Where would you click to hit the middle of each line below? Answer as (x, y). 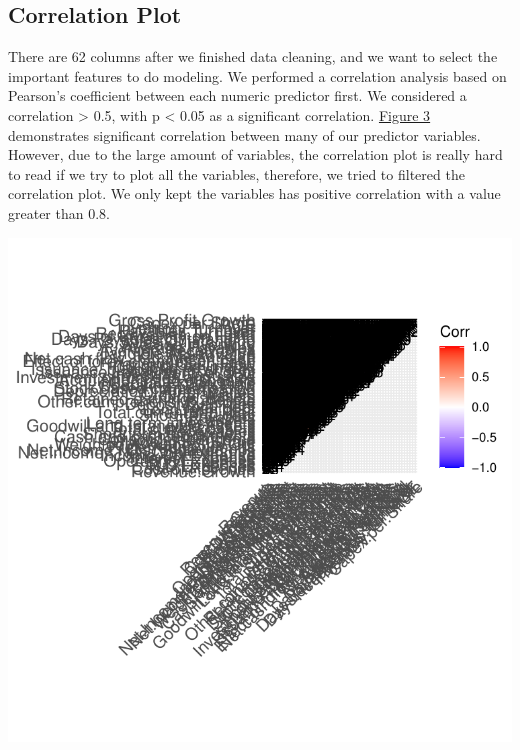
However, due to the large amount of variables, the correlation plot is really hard (255, 154)
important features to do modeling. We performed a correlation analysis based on (257, 75)
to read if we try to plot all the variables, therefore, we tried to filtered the (236, 173)
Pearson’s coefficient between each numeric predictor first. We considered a (237, 95)
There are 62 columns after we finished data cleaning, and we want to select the (253, 56)
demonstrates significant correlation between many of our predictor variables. (244, 134)
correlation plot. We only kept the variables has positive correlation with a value (254, 193)
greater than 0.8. (59, 212)
